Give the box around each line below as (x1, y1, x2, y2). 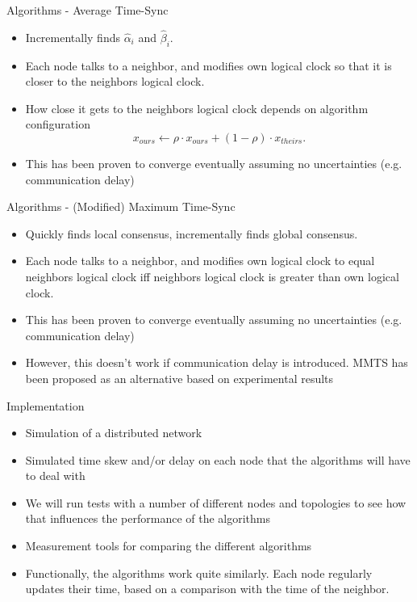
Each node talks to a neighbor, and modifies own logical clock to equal (25, 252, 375, 269)
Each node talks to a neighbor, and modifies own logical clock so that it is (25, 57, 392, 74)
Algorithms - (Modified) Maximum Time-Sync (6, 198, 236, 215)
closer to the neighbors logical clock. (25, 73, 205, 90)
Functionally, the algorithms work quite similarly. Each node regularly (25, 564, 373, 581)
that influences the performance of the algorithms (25, 510, 271, 527)
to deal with (25, 467, 85, 484)
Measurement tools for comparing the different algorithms (25, 537, 312, 554)
